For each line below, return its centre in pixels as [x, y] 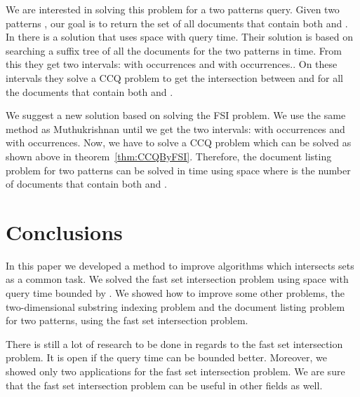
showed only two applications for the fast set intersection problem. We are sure [175, 371]
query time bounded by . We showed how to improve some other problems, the [175, 293]
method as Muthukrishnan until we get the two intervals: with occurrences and [175, 128]
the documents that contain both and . [89, 91]
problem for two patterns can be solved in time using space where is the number [178, 170]
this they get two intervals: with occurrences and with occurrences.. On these [172, 64]
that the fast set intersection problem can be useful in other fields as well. [164, 385]
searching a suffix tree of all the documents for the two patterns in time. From [174, 50]
